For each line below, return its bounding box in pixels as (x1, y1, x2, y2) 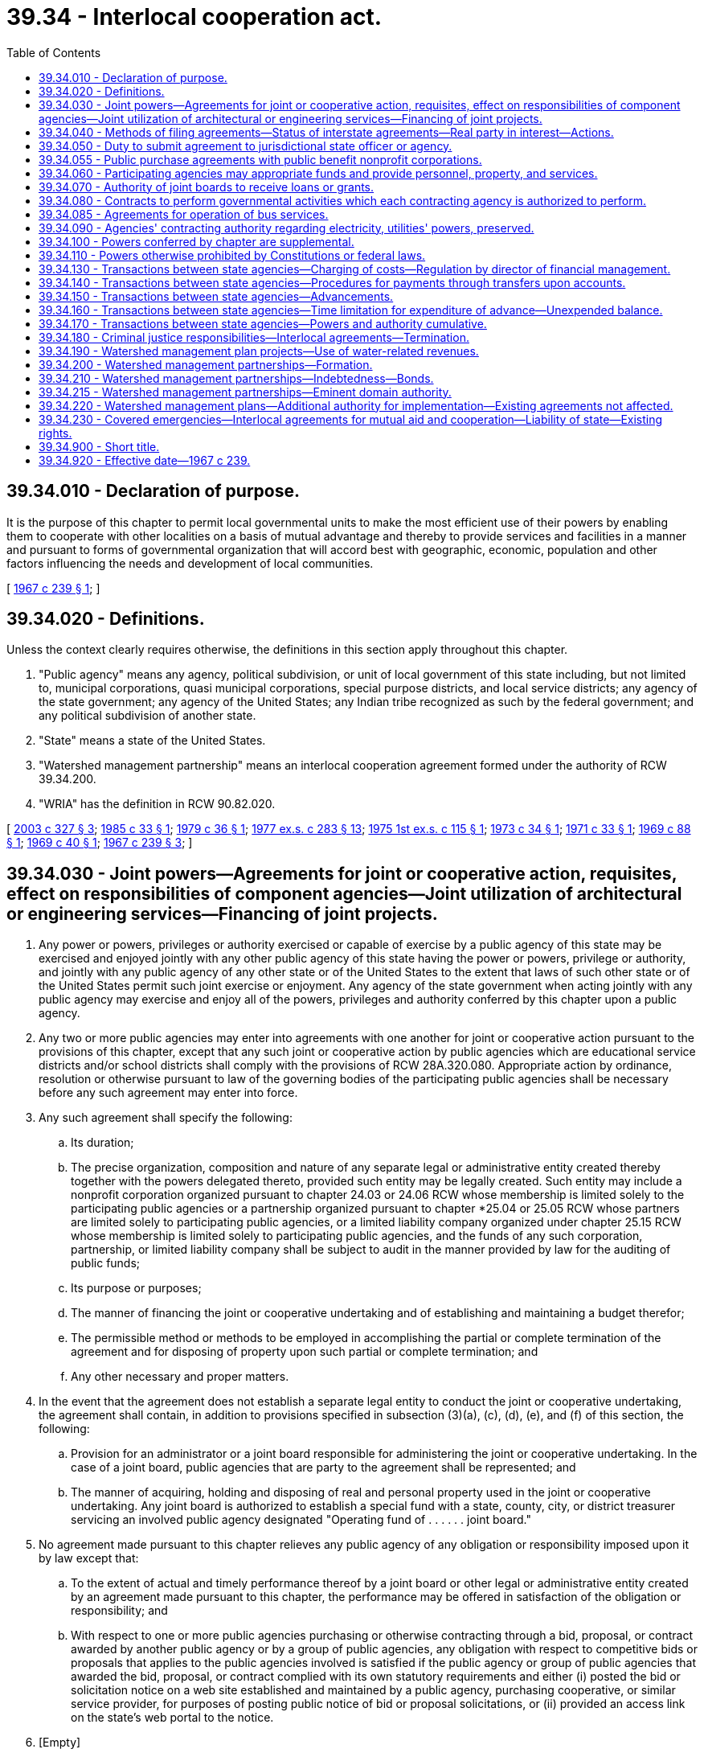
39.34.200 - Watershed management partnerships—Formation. (39, 357, 373, 372)
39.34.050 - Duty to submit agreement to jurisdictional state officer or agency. (39, 138, 452, 153)
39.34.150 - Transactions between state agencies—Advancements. (39, 289, 394, 303)
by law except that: (39, 1551, 139, 1566)
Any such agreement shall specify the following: (39, 1111, 293, 1125)
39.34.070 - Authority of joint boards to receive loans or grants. (39, 179, 375, 194)
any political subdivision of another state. (39, 708, 256, 723)
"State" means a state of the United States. (39, 733, 266, 748)
